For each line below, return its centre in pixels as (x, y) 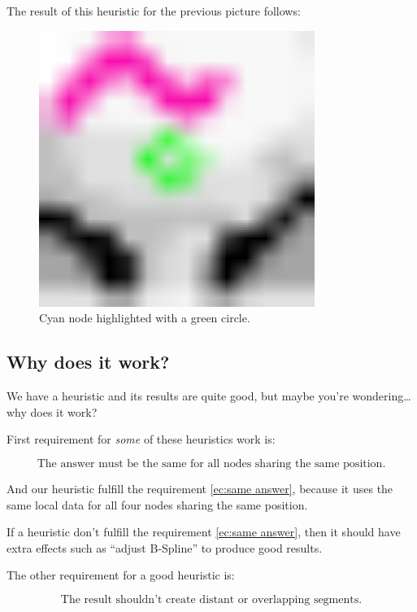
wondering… (382, 396)
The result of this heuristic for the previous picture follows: (154, 11)
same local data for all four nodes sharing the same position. (157, 504)
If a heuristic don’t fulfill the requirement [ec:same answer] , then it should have (204, 532)
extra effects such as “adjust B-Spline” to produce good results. (165, 547)
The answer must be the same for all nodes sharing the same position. (211, 463)
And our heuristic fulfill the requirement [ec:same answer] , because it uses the (200, 488)
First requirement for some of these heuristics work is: (141, 439)
